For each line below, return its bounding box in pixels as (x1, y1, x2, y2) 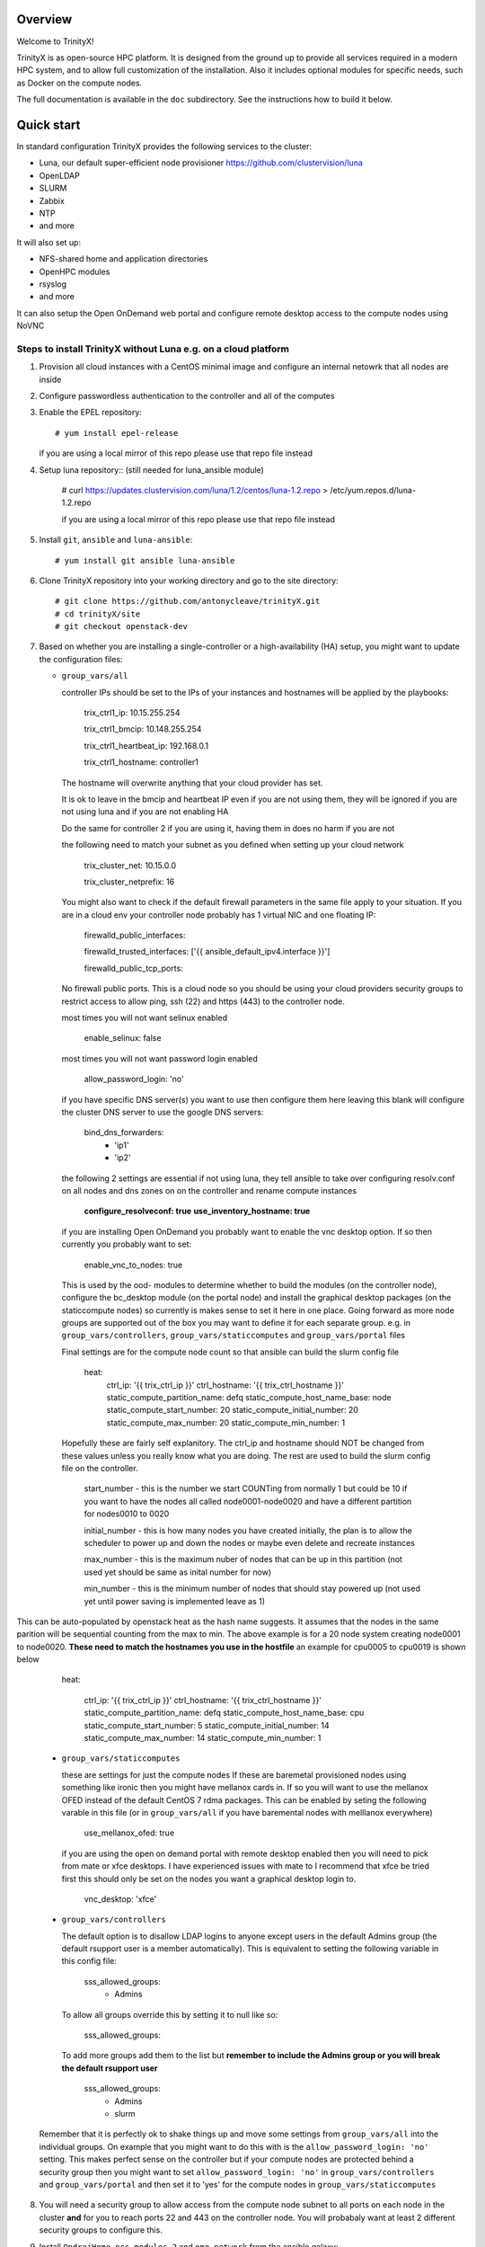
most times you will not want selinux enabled (61, 1012, 228, 1024)
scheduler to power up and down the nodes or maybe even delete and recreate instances (84, 1537, 415, 1548)
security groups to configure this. (39, 2225, 163, 2235)
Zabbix (39, 195, 65, 206)
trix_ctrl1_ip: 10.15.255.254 (84, 707, 181, 718)
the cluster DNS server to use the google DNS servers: (61, 1106, 264, 1117)
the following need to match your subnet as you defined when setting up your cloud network (61, 839, 404, 850)
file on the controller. (61, 1462, 138, 1473)
